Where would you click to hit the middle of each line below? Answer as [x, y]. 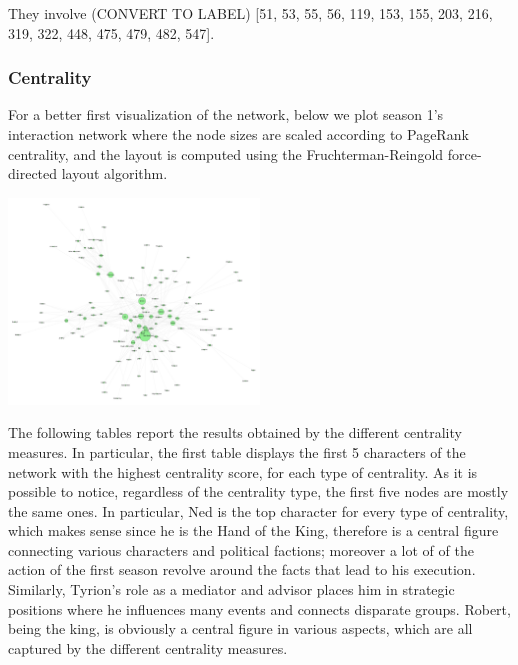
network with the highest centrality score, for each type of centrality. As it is [243, 471]
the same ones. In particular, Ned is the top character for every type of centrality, [258, 510]
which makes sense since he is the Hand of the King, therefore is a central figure [253, 530]
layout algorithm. [114, 173]
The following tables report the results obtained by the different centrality [235, 432]
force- [464, 153]
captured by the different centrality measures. [148, 647]
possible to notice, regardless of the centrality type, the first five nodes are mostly [258, 491]
